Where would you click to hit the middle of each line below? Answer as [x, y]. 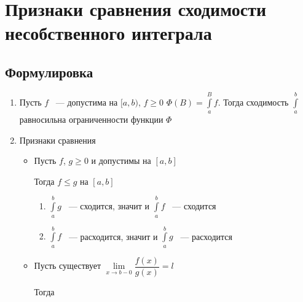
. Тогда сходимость [253, 102]
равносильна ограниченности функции [91, 119]
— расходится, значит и [113, 236]
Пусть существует [68, 265]
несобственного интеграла [108, 33]
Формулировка [49, 72]
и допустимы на [121, 161]
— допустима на [87, 102]
